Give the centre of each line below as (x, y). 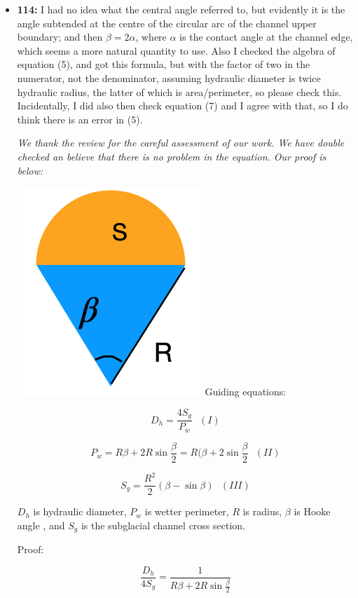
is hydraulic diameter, (80, 511)
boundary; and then (60, 37)
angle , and (41, 525)
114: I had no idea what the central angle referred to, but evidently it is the (181, 9)
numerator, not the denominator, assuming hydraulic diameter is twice (169, 77)
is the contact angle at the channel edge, (266, 37)
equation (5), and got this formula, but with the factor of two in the (164, 64)
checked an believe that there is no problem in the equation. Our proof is (172, 156)
